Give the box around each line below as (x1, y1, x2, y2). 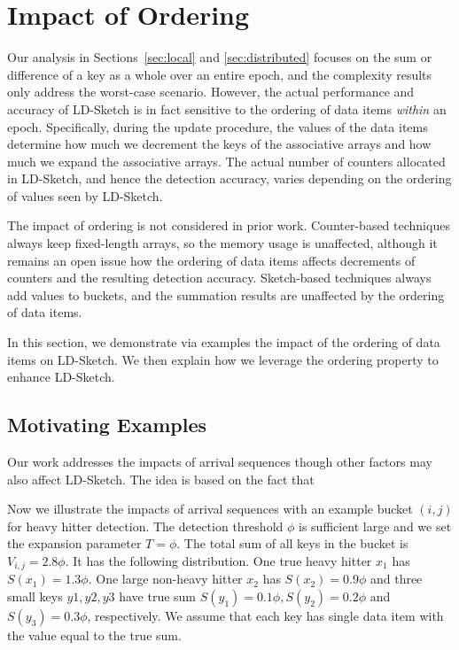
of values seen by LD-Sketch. (7, 186, 163, 205)
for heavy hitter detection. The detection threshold (7, 516, 284, 535)
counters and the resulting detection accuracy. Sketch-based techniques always (7, 268, 432, 287)
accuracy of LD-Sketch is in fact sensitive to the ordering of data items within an (7, 99, 447, 118)
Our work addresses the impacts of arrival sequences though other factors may (7, 453, 432, 471)
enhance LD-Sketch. (7, 368, 115, 386)
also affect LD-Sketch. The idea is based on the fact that (7, 469, 315, 488)
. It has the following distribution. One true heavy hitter (65, 551, 372, 569)
